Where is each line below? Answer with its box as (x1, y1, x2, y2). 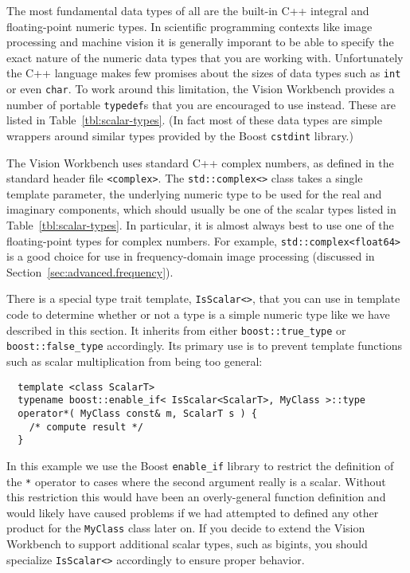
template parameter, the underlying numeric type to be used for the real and (6, 185, 382, 202)
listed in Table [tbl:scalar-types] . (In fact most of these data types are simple (6, 112, 382, 128)
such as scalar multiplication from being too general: (6, 353, 263, 370)
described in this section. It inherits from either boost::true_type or (6, 321, 346, 338)
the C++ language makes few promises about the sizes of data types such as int (6, 65, 401, 81)
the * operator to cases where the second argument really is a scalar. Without (6, 473, 386, 489)
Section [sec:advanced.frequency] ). (6, 263, 174, 280)
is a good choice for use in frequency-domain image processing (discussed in (6, 248, 375, 265)
